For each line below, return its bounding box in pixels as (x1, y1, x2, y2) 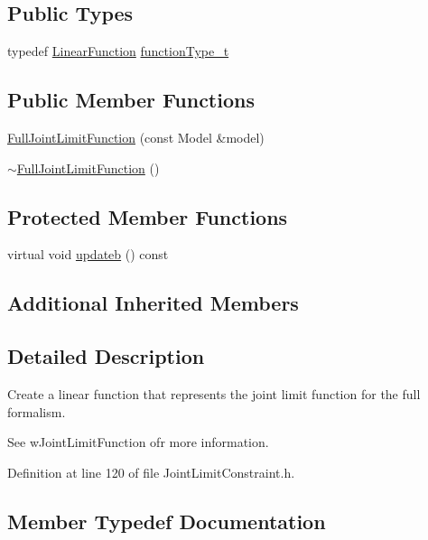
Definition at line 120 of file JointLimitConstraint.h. (7, 462, 295, 481)
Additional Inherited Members (7, 289, 299, 317)
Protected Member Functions (7, 202, 288, 230)
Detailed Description (7, 342, 205, 370)
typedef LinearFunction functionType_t (7, 42, 229, 61)
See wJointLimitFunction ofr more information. (7, 433, 269, 452)
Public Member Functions (7, 86, 255, 114)
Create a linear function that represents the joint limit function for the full (7, 384, 421, 403)
